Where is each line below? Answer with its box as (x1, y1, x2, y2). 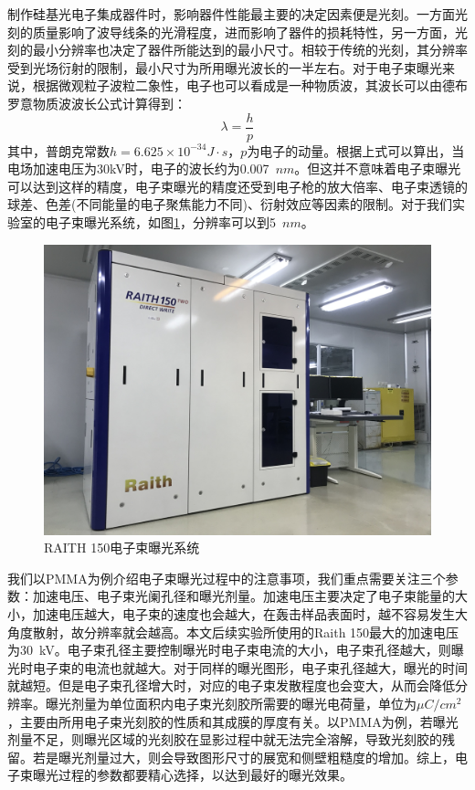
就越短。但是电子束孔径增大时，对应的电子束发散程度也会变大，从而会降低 (7, 676, 455, 695)
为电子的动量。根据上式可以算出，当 (247, 141, 465, 160)
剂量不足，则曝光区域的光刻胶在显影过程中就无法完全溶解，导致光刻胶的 (7, 730, 442, 749)
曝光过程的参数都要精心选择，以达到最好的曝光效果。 (32, 765, 353, 785)
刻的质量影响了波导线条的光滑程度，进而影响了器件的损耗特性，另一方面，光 (7, 22, 468, 41)
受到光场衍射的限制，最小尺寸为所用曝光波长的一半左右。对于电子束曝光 (7, 58, 442, 77)
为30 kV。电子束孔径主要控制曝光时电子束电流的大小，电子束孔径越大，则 (7, 640, 451, 659)
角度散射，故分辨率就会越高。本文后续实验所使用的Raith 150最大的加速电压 (7, 622, 459, 641)
